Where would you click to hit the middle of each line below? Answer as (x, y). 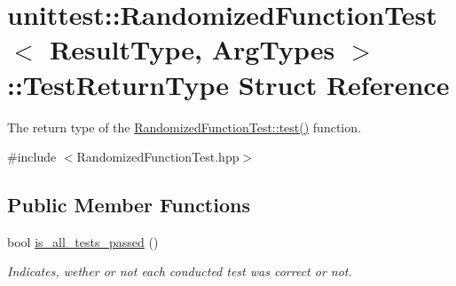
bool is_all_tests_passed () (83, 241)
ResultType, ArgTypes (193, 49)
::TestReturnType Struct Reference (228, 84)
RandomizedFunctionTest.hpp (158, 157)
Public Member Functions (129, 205)
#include (32, 157)
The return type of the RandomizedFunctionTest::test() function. (184, 127)
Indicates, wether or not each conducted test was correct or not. (180, 271)
